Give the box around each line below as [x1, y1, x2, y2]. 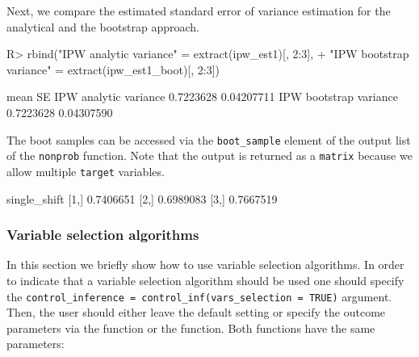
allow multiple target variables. [6, 162, 165, 179]
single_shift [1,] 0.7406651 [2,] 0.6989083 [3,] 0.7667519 [6, 190, 278, 207]
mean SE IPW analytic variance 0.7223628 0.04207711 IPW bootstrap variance [6, 88, 398, 105]
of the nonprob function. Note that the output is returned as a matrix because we [6, 147, 413, 164]
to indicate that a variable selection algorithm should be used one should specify [6, 271, 404, 288]
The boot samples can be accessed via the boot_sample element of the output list [6, 131, 411, 148]
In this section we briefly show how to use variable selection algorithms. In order [6, 256, 404, 273]
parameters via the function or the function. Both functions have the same [6, 319, 375, 336]
